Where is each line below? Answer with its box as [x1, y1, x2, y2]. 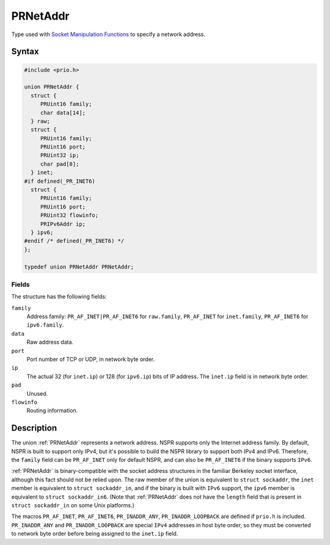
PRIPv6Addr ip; [40, 220, 86, 228]
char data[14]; [40, 109, 86, 116]
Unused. [26, 390, 48, 397]
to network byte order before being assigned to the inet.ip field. [11, 530, 178, 538]
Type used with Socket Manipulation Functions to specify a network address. [11, 31, 206, 38]
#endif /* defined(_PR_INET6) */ [24, 237, 125, 245]
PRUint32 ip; [40, 152, 79, 159]
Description [11, 423, 57, 434]
